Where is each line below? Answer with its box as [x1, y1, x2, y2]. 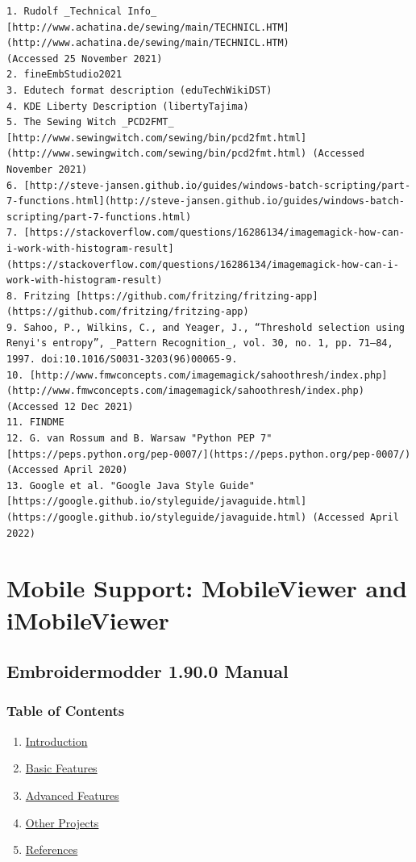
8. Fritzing [6, 290, 70, 302]
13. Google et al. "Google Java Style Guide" [6, 479, 255, 492]
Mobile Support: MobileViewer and [6, 571, 408, 605]
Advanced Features [25, 786, 119, 803]
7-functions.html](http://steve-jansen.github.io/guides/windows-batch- [6, 195, 405, 207]
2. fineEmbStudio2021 [6, 69, 123, 81]
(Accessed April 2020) [6, 464, 128, 476]
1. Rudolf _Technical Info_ [6, 6, 157, 17]
